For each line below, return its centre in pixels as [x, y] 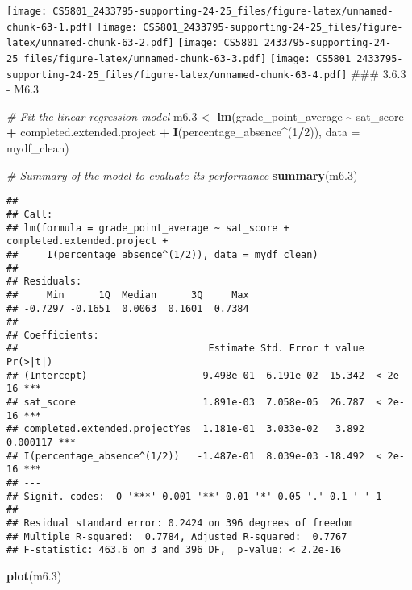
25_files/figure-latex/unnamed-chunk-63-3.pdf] [137, 58]
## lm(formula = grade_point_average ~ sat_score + [148, 228]
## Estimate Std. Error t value [185, 349]
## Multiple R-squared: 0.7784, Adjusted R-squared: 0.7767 [177, 536]
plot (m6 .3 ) [34, 575]
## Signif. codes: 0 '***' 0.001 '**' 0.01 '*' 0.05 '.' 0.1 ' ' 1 [194, 496]
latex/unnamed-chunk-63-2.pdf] [90, 43]
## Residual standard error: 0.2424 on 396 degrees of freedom [180, 523]
